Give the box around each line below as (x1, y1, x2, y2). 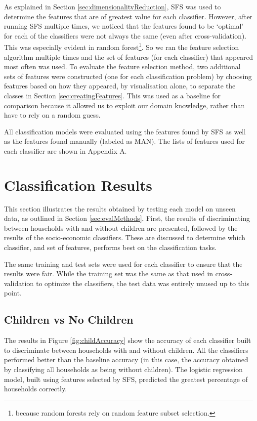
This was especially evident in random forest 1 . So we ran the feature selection (4, 41, 239, 52)
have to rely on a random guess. (4, 110, 101, 120)
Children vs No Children (4, 312, 133, 327)
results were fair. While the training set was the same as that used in (4, 268, 213, 279)
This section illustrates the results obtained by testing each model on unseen (4, 203, 236, 213)
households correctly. (4, 383, 67, 394)
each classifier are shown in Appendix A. (4, 145, 127, 156)
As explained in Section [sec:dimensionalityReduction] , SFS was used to (4, 1, 221, 11)
